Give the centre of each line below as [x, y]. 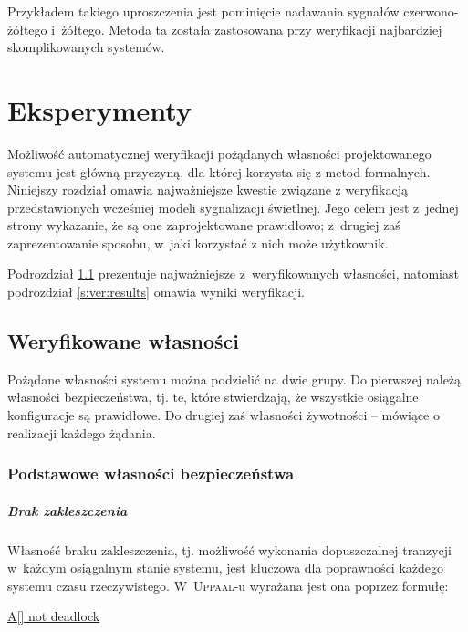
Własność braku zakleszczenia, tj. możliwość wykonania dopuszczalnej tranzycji [229, 549]
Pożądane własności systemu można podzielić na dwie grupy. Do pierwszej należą [234, 379]
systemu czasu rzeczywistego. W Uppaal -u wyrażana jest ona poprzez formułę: [228, 585]
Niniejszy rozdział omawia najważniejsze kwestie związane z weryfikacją [208, 190]
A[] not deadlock [54, 616]
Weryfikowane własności [123, 341]
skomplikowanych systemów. [86, 47]
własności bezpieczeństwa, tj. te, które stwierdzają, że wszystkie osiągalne [213, 397]
